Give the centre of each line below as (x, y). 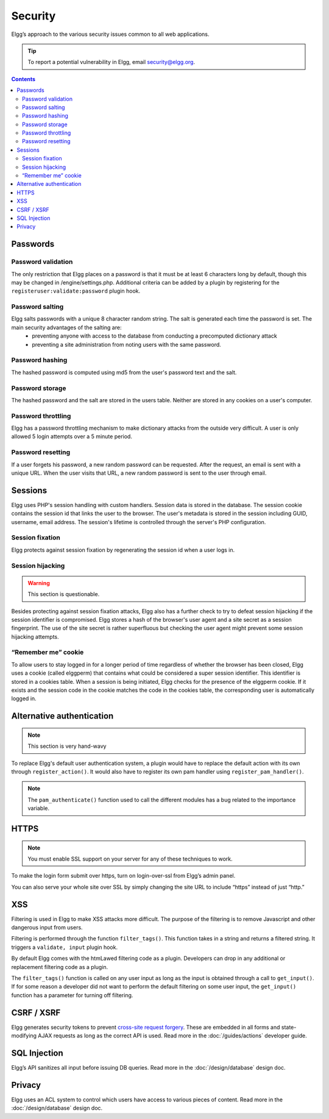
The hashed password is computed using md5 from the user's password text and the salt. (124, 372)
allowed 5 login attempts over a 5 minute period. (72, 436)
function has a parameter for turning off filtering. (72, 995)
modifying (24, 1036)
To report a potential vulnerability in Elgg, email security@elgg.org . (111, 62)
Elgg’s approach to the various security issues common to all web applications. (110, 34)
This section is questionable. (64, 594)
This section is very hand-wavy (67, 746)
